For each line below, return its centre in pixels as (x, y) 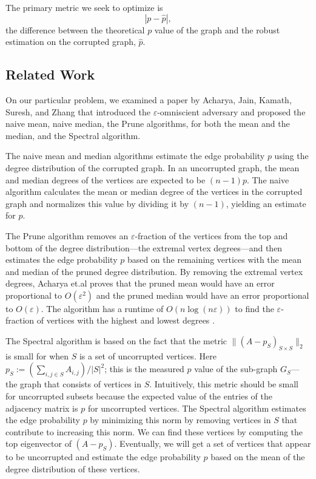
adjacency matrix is (42, 408)
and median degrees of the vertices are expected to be (106, 179)
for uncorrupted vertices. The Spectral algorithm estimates (197, 408)
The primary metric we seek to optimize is (84, 7)
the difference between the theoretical (75, 29)
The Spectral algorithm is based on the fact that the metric (116, 341)
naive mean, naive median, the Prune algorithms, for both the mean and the (148, 124)
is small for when (37, 355)
